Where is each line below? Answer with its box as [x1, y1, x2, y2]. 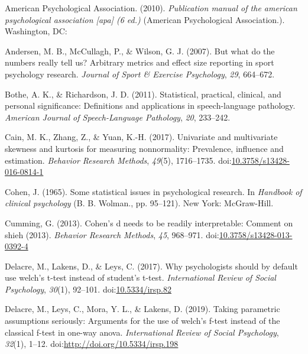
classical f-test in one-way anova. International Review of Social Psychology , [5, 326, 279, 338]
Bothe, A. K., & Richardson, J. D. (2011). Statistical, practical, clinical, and [5, 87, 281, 100]
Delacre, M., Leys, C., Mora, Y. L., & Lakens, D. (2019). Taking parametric [5, 303, 280, 315]
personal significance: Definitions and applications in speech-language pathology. [5, 99, 296, 112]
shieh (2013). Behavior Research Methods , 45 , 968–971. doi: [5, 228, 219, 241]
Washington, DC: [5, 25, 67, 37]
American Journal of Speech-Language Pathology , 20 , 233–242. [5, 111, 231, 123]
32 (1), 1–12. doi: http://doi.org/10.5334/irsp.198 [5, 337, 179, 350]
